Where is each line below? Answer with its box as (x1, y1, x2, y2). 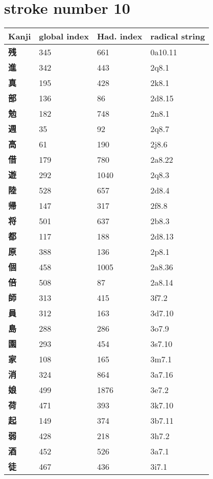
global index (39, 30, 89, 42)
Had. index (97, 30, 143, 42)
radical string (150, 30, 205, 42)
